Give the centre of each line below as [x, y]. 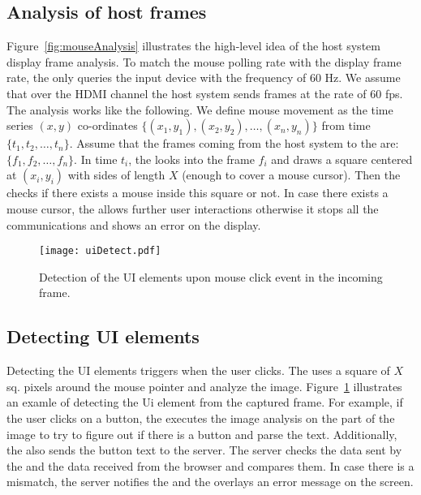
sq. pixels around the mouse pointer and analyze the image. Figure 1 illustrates [204, 386]
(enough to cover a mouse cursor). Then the [291, 175]
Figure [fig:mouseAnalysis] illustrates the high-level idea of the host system [193, 46]
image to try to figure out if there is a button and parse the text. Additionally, [202, 434]
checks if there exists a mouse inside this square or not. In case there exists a [198, 193]
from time [346, 125]
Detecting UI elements [103, 336]
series [20, 125]
